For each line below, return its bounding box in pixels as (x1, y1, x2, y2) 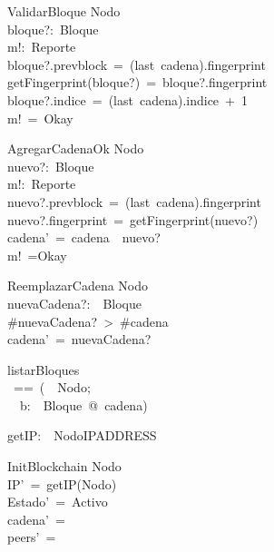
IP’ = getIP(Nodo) (7, 474, 117, 493)
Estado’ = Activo (7, 492, 108, 511)
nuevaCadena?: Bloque (7, 293, 142, 312)
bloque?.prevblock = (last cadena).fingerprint (7, 54, 266, 74)
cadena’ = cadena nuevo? (7, 228, 161, 247)
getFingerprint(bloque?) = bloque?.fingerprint (7, 73, 268, 92)
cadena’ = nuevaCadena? (7, 330, 152, 349)
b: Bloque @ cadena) (19, 395, 148, 414)
